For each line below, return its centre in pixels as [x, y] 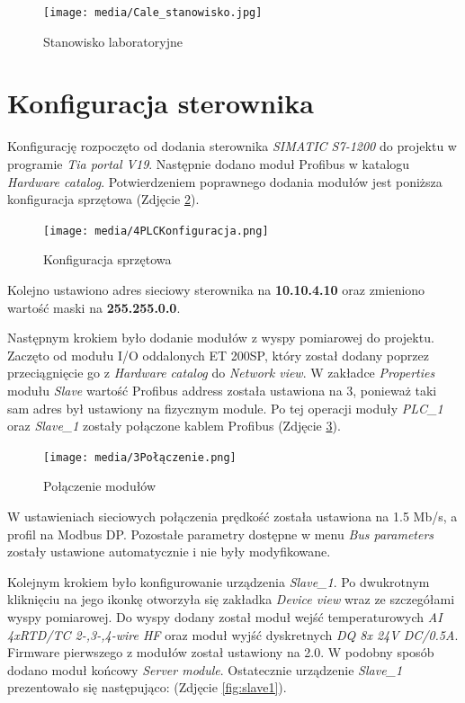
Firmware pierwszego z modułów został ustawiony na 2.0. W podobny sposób [221, 652]
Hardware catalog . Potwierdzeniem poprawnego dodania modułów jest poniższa [225, 181]
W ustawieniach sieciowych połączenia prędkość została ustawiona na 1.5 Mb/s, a [232, 516]
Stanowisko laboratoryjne [113, 41]
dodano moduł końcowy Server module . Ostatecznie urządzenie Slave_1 [205, 669]
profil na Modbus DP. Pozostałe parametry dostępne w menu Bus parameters [221, 534]
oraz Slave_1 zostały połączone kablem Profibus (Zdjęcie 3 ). [174, 426]
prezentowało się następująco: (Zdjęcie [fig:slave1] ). [147, 687]
